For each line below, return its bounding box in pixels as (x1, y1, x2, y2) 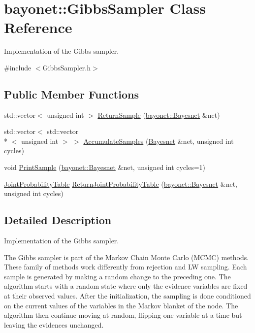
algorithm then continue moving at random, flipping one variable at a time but (4, 310, 242, 320)
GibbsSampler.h (42, 62, 91, 72)
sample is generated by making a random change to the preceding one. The (4, 271, 231, 281)
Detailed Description (4, 212, 112, 228)
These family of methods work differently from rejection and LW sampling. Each (4, 262, 247, 272)
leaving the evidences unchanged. (4, 319, 104, 330)
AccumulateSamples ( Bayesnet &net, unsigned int (83, 135, 234, 146)
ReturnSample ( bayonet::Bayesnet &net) (97, 109, 220, 120)
